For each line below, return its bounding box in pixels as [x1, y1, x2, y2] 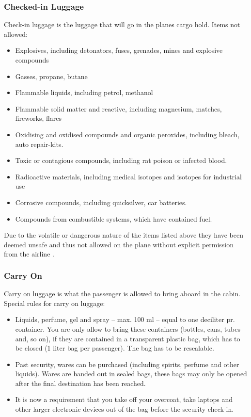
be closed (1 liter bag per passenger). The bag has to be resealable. [15, 343, 214, 353]
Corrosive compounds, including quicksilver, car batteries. [15, 197, 187, 207]
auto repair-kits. [15, 139, 63, 149]
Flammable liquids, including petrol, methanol [15, 87, 153, 97]
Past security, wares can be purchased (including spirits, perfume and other [15, 359, 239, 369]
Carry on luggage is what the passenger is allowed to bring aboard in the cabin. [4, 289, 241, 299]
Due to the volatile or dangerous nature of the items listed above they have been [4, 230, 244, 240]
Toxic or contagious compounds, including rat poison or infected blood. [15, 155, 227, 165]
